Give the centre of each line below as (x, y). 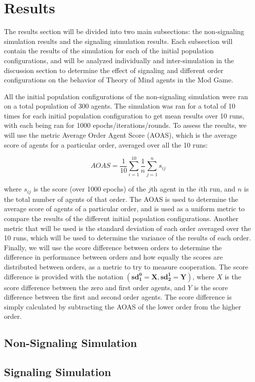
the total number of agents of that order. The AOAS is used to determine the (121, 199)
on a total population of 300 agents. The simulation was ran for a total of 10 (120, 106)
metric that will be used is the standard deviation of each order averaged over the (127, 228)
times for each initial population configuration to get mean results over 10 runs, (124, 115)
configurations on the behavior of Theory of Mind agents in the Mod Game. (119, 80)
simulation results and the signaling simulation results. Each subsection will (118, 41)
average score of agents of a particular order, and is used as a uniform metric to (124, 209)
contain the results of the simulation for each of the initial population (109, 51)
